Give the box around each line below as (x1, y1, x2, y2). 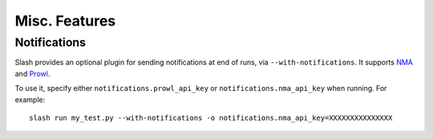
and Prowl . (14, 69, 51, 78)
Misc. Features (14, 12, 116, 30)
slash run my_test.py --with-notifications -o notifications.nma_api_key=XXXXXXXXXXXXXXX (29, 113, 393, 122)
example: (14, 94, 46, 104)
